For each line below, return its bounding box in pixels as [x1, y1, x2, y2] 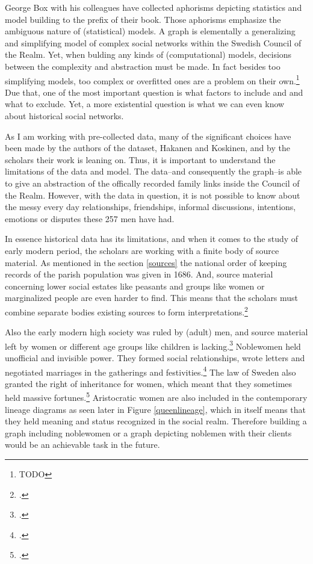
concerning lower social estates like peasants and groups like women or [5, 279, 265, 292]
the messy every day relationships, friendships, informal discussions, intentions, [5, 200, 296, 213]
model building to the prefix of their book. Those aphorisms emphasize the [5, 13, 281, 25]
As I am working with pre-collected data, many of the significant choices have [5, 129, 291, 142]
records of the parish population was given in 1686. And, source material [5, 268, 273, 280]
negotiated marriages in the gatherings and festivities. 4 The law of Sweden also [5, 364, 296, 378]
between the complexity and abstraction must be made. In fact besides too [5, 60, 280, 72]
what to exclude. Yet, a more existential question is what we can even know [5, 98, 285, 110]
